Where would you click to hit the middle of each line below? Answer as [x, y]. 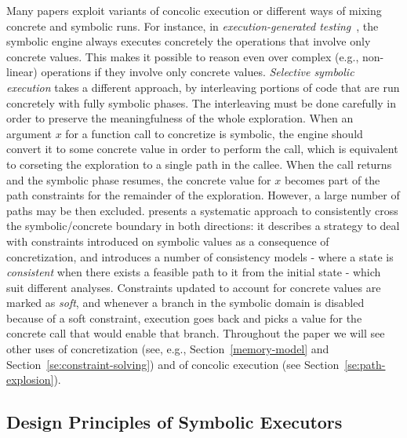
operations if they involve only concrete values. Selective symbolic [198, 72]
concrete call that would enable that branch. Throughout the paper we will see [196, 333]
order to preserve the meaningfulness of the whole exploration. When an [180, 118]
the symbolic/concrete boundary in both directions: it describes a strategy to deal [203, 226]
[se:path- [365, 364]
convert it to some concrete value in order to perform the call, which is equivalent [202, 149]
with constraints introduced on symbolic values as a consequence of [168, 241]
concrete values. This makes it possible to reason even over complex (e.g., [183, 56]
